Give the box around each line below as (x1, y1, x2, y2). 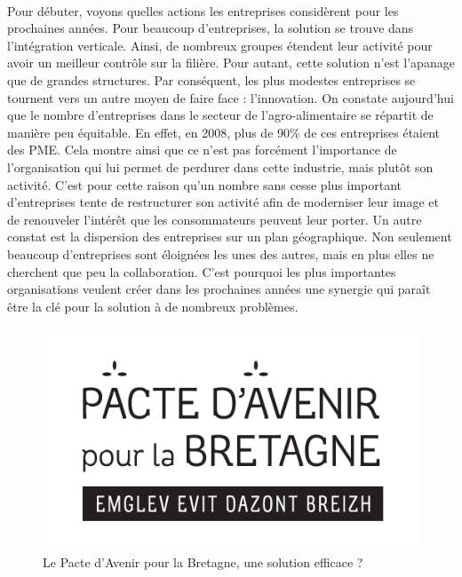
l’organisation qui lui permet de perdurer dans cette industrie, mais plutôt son (7, 157, 434, 176)
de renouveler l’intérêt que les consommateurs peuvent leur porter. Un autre (7, 209, 422, 228)
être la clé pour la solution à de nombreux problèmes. (7, 296, 299, 315)
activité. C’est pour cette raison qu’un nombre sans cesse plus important (7, 175, 402, 194)
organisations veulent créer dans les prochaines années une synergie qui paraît (7, 280, 431, 298)
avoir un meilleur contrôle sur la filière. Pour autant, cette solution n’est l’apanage (7, 53, 455, 72)
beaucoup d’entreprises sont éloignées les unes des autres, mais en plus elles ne (7, 244, 434, 263)
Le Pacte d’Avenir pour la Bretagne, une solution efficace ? (43, 553, 363, 572)
